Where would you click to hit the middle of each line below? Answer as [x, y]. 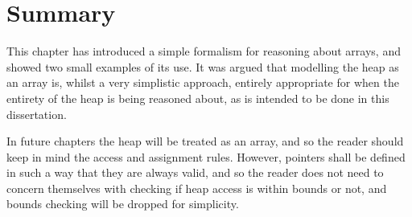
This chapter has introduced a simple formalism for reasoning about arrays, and [204, 51]
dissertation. [37, 114]
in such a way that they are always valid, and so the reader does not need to [195, 172]
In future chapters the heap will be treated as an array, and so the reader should [205, 141]
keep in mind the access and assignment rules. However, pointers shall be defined [206, 156]
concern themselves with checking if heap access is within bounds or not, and [197, 188]
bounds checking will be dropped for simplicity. [123, 204]
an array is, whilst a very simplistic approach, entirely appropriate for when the [203, 82]
